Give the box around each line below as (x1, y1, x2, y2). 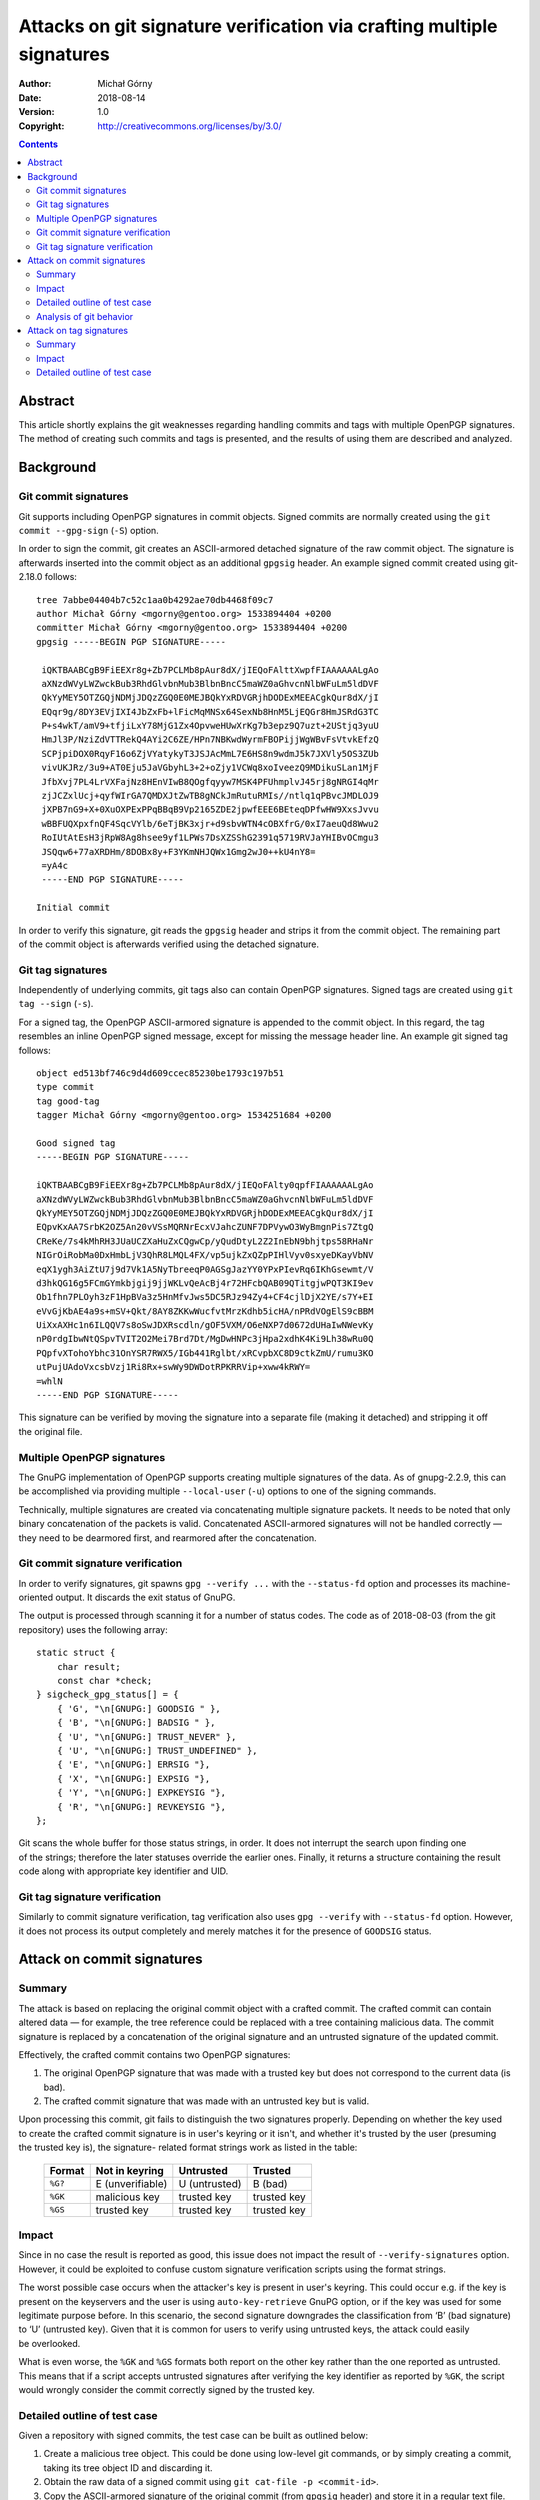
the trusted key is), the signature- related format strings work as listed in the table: (18, 2141, 358, 2154)
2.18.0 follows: (18, 571, 77, 583)
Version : (18, 106, 55, 118)
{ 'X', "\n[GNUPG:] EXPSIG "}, (56, 1773, 211, 1784)
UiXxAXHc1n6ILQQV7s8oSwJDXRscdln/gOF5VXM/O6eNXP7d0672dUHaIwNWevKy (36, 1320, 374, 1331)
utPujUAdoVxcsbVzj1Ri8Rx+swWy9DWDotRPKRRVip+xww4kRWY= (36, 1361, 311, 1373)
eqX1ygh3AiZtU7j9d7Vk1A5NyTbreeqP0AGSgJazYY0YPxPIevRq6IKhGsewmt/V (36, 1263, 374, 1275)
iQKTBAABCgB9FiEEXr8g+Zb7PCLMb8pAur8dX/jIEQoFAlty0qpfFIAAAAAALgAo (36, 1180, 374, 1191)
